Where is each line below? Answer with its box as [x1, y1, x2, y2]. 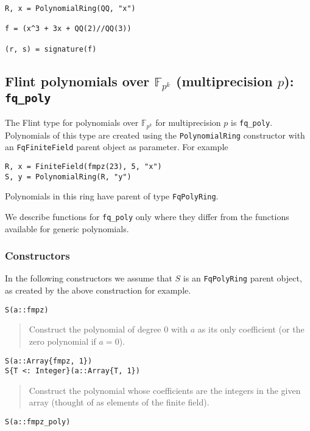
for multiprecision [155, 116, 221, 129]
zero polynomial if [29, 334, 96, 347]
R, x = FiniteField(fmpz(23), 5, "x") [5, 162, 162, 171]
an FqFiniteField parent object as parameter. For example [5, 140, 228, 153]
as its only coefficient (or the [197, 323, 305, 336]
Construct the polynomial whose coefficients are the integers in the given [29, 384, 301, 396]
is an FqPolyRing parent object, [183, 272, 302, 284]
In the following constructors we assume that [5, 272, 172, 284]
